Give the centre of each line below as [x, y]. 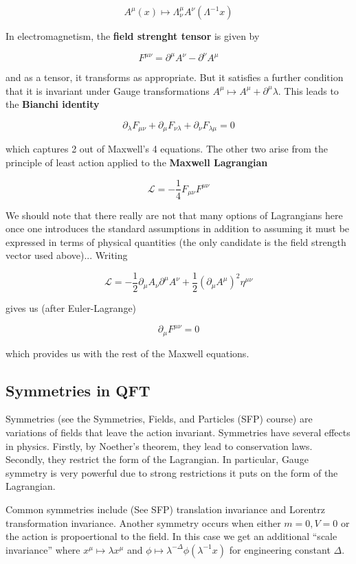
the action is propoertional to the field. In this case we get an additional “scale [171, 536]
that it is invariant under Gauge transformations [108, 90]
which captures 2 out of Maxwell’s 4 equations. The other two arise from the [167, 149]
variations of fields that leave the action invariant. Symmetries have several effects [178, 432]
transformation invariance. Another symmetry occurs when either [143, 522]
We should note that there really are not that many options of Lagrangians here [174, 215]
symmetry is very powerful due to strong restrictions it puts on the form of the [172, 472]
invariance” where [43, 549]
